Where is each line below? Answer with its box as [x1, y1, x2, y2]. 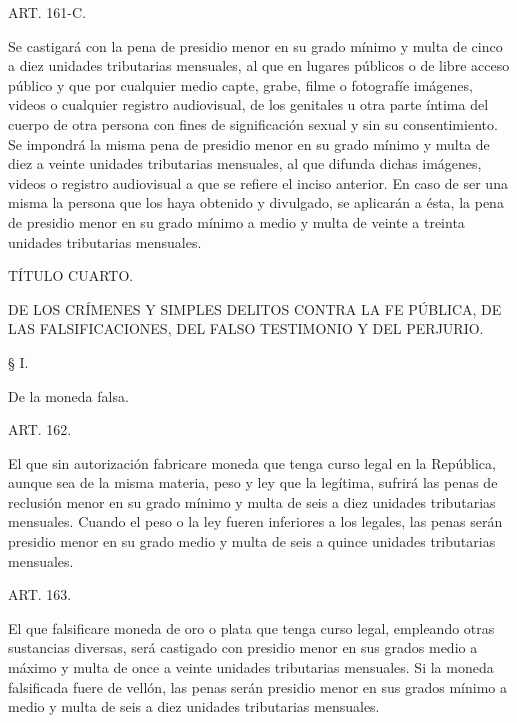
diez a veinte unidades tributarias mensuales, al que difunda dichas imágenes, [8, 153, 482, 174]
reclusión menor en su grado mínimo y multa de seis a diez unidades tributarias [8, 491, 496, 512]
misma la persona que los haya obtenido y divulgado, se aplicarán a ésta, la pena [8, 192, 504, 213]
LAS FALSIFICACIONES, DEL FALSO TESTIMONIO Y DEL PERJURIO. [8, 318, 484, 339]
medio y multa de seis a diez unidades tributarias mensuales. [8, 696, 380, 717]
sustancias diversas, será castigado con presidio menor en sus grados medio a [8, 637, 478, 658]
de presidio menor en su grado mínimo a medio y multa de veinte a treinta [8, 211, 465, 232]
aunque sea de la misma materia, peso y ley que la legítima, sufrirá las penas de [8, 472, 498, 493]
